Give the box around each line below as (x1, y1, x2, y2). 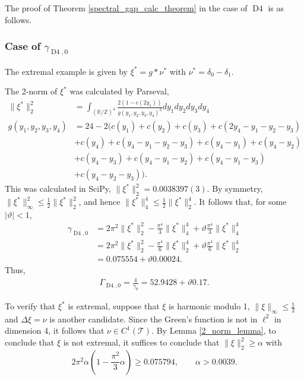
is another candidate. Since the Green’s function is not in (49, 312, 258, 325)
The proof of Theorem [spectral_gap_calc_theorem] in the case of (5, 2, 248, 14)
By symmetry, (212, 182, 263, 195)
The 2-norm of (5, 85, 58, 97)
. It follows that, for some (194, 195, 287, 208)
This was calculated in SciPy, (5, 182, 111, 195)
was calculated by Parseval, (69, 85, 169, 97)
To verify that (5, 300, 56, 312)
